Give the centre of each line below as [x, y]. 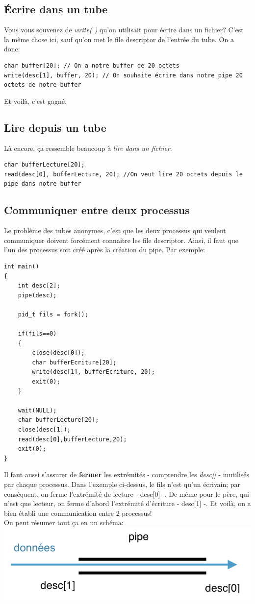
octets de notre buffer [43, 85]
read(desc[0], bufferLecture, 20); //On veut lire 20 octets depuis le [123, 174]
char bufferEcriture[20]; [74, 362]
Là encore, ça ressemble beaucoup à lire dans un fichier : [88, 148]
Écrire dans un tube [56, 9]
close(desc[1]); [44, 430]
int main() [22, 266]
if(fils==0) [37, 334]
